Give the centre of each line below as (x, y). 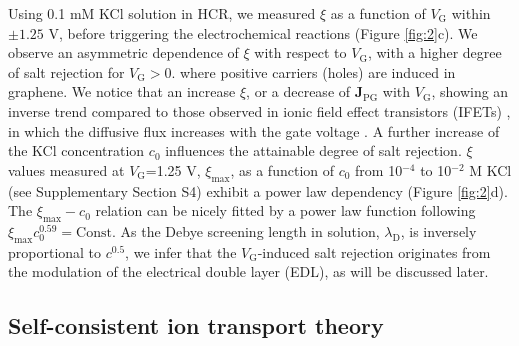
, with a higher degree (434, 52)
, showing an (470, 91)
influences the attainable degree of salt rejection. (313, 150)
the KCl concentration (76, 150)
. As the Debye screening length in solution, (246, 230)
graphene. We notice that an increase (122, 91)
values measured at (66, 169)
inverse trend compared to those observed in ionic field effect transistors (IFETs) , (259, 110)
